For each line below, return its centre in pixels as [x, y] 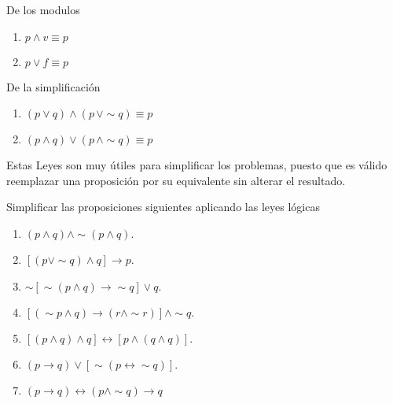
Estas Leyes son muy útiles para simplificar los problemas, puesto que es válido [197, 165]
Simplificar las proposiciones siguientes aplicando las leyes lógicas [163, 207]
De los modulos [43, 9]
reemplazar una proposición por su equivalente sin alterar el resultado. [176, 180]
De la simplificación [53, 86]
